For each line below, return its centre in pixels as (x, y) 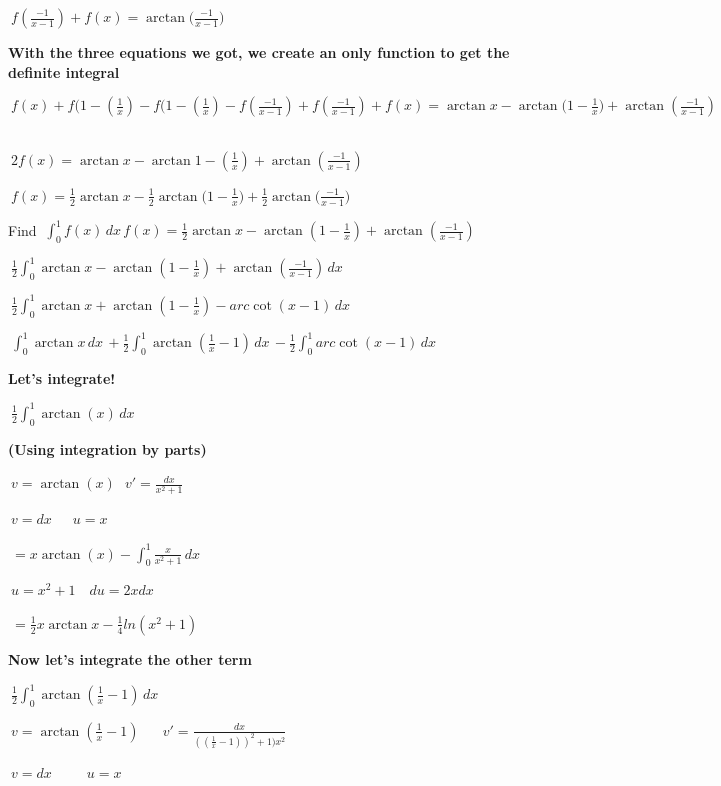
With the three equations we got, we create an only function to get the (259, 52)
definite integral (64, 71)
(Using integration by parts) (107, 448)
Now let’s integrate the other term (130, 658)
